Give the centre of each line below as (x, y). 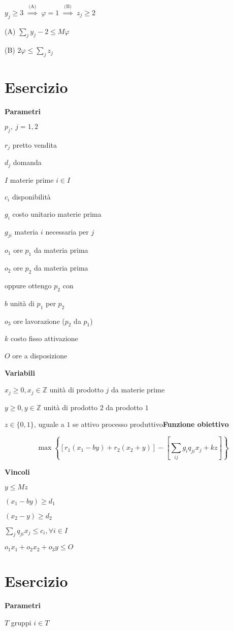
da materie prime (138, 390)
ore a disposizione (40, 355)
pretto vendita (35, 144)
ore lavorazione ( (39, 321)
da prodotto (124, 407)
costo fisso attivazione (44, 338)
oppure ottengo (28, 285)
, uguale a (49, 424)
